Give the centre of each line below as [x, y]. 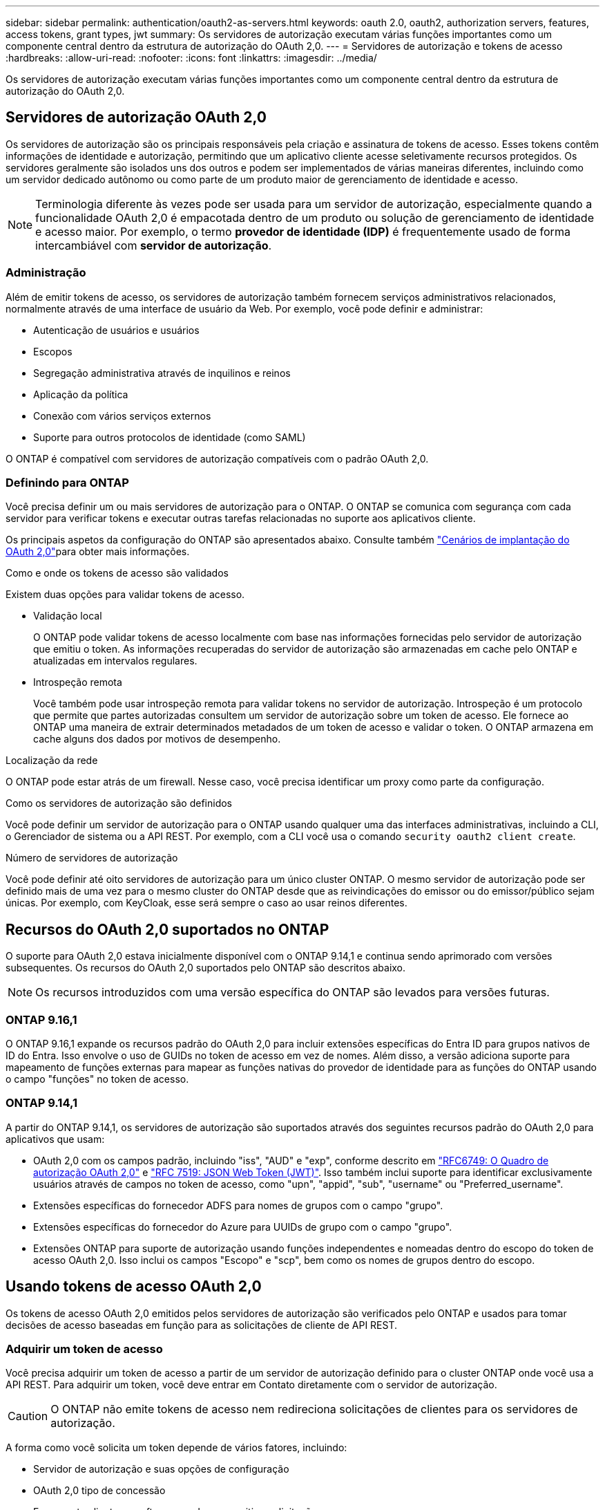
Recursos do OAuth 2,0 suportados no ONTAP [167, 929]
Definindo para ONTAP [67, 482]
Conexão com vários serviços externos [122, 416]
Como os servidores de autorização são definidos [119, 803]
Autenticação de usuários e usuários [116, 330]
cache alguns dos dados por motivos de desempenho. [157, 739]
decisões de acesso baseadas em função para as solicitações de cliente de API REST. [202, 1325]
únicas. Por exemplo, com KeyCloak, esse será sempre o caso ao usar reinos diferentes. [207, 903]
